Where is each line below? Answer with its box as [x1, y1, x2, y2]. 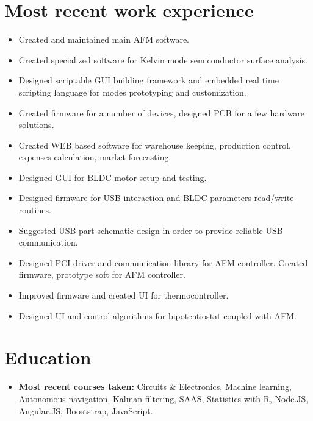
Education [4, 345, 92, 370]
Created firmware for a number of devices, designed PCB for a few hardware [18, 106, 305, 119]
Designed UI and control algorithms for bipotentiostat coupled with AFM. [18, 309, 297, 322]
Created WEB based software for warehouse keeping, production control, [18, 138, 291, 151]
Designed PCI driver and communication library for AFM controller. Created [18, 256, 308, 269]
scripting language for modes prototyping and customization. [18, 85, 246, 98]
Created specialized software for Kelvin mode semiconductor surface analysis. [18, 53, 308, 66]
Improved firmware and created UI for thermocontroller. [18, 289, 229, 302]
